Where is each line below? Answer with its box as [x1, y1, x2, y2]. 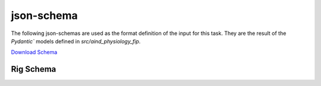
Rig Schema [11, 64, 56, 74]
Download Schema [11, 49, 58, 56]
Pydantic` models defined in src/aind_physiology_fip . [11, 37, 141, 44]
